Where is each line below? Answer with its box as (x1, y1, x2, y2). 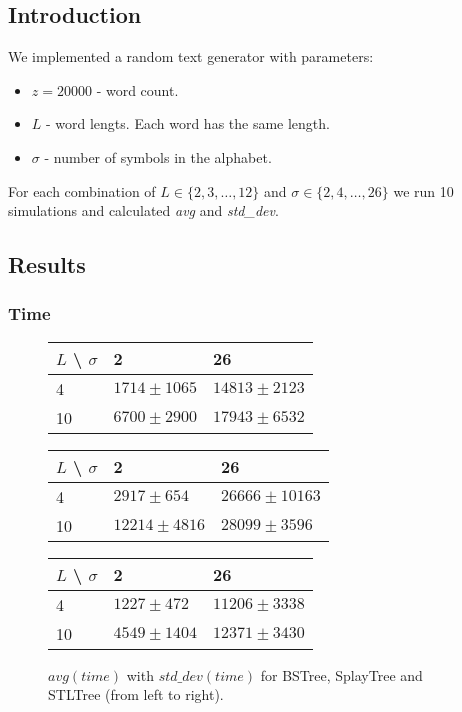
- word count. (96, 79, 179, 100)
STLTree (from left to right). (48, 684, 224, 705)
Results (8, 249, 86, 280)
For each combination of (8, 180, 156, 201)
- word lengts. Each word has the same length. (46, 113, 330, 134)
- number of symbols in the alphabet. (44, 146, 272, 167)
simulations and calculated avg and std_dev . (8, 200, 279, 221)
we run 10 (393, 180, 454, 201)
